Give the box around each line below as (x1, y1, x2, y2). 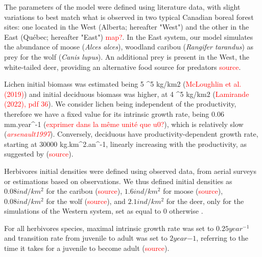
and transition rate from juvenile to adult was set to (4, 233, 168, 243)
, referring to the (196, 233, 248, 243)
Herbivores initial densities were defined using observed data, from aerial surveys (4, 165, 256, 176)
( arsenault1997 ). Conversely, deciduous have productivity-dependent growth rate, (4, 128, 258, 139)
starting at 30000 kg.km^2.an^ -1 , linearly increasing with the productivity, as (4, 138, 247, 149)
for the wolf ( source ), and (46, 195, 126, 206)
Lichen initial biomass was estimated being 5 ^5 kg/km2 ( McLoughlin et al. (4, 79, 242, 89)
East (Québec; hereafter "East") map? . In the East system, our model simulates (4, 31, 253, 42)
